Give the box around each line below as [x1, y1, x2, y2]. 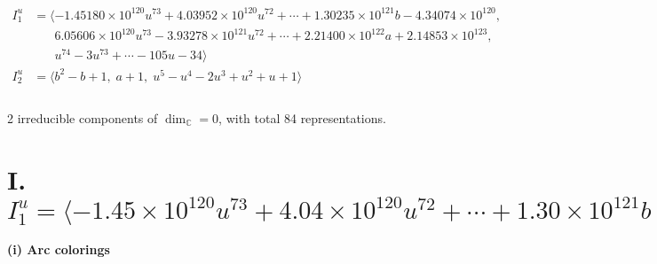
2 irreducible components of [7, 108, 158, 127]
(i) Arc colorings [7, 240, 110, 259]
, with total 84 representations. [218, 108, 386, 127]
